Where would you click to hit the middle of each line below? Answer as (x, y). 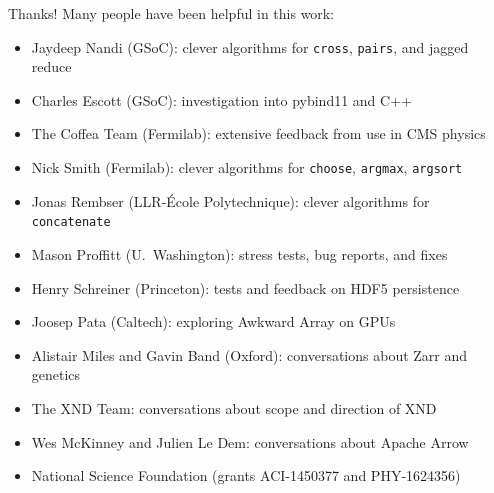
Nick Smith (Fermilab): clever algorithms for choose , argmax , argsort (247, 167)
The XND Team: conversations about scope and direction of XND (234, 407)
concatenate (71, 222)
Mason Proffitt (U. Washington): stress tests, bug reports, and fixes (239, 253)
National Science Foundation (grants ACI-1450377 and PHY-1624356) (246, 475)
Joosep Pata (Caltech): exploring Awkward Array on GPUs (213, 321)
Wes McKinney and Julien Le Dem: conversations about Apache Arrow (250, 441)
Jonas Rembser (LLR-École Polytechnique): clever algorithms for (230, 200)
